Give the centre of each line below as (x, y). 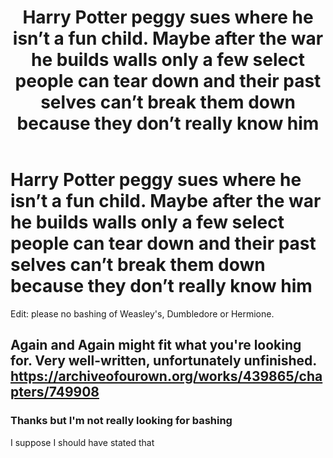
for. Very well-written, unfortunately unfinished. (163, 361)
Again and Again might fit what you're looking (156, 345)
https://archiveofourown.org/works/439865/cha (166, 376)
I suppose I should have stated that (82, 442)
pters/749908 (55, 392)
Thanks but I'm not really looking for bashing (121, 421)
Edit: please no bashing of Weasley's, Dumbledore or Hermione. (142, 313)
